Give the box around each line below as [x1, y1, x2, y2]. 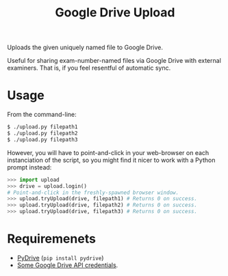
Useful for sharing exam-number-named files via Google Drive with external [7, 57, 221, 65]
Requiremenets [7, 231, 96, 247]
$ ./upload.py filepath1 [7, 124, 78, 130]
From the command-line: [7, 111, 77, 119]
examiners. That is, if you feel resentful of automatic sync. [7, 64, 171, 72]
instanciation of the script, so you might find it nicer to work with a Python [7, 156, 216, 164]
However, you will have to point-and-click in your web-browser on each [7, 148, 210, 156]
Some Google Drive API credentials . [16, 261, 118, 269]
